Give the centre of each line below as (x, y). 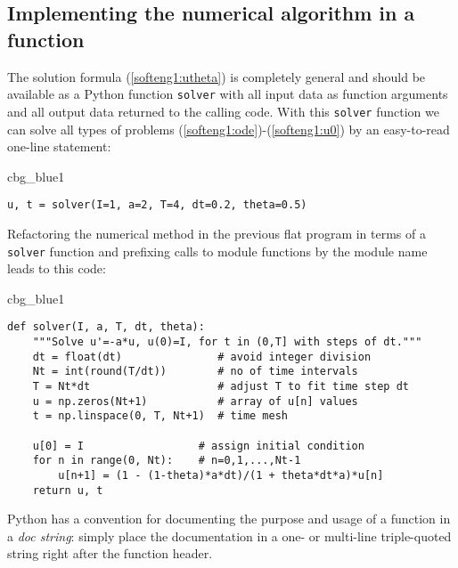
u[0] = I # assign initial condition (198, 446)
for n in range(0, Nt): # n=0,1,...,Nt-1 (167, 461)
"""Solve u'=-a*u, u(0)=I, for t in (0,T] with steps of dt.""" (227, 342)
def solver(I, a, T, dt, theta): (106, 327)
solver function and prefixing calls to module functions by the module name (217, 251)
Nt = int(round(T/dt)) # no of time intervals (195, 372)
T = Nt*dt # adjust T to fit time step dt (221, 386)
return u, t (68, 490)
